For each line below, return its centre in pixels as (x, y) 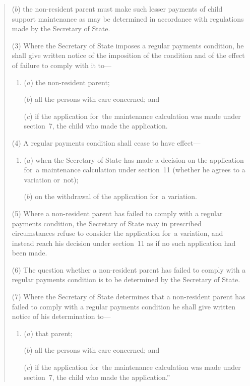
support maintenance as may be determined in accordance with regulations (128, 18)
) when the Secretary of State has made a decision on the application (137, 159)
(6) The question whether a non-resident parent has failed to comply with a (129, 269)
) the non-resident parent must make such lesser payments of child (120, 9)
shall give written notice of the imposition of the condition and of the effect (128, 55)
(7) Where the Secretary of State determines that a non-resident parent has (129, 297)
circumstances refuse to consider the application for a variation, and (117, 233)
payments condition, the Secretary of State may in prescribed (107, 223)
